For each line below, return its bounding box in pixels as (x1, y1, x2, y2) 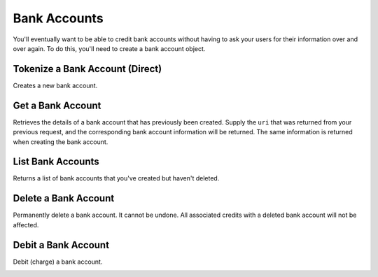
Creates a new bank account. (13, 81, 98, 90)
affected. (13, 220, 39, 229)
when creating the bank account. (13, 137, 108, 146)
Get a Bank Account (13, 99, 101, 111)
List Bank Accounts (13, 156, 99, 168)
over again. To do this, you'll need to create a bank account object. (13, 44, 206, 52)
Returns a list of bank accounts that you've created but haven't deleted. (13, 174, 220, 183)
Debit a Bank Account (13, 239, 110, 251)
